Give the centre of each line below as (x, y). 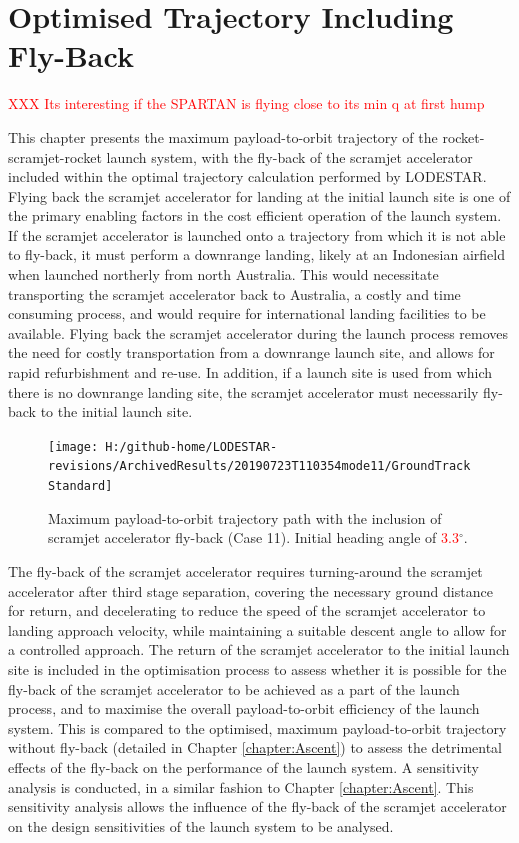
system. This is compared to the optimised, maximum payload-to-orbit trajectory (257, 727)
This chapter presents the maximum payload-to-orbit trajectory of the (223, 136)
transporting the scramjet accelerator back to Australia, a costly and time (234, 293)
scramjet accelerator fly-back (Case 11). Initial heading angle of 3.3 (253, 537)
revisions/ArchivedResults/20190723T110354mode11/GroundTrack (259, 466)
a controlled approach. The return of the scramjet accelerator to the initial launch (259, 649)
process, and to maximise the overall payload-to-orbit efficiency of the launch (244, 708)
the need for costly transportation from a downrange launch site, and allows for (251, 352)
